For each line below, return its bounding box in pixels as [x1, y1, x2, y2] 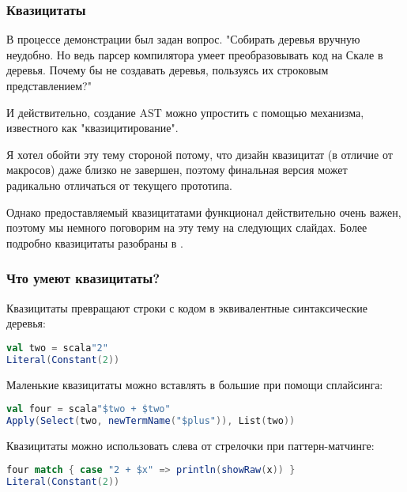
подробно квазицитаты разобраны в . [6, 234, 183, 251]
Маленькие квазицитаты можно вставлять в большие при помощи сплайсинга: [6, 376, 383, 392]
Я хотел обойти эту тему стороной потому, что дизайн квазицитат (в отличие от [6, 146, 393, 162]
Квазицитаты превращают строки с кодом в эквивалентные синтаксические [6, 299, 368, 316]
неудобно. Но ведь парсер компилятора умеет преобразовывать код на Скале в [6, 46, 383, 62]
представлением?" [6, 78, 92, 93]
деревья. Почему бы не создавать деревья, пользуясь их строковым [6, 62, 329, 78]
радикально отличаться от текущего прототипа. [6, 176, 232, 193]
